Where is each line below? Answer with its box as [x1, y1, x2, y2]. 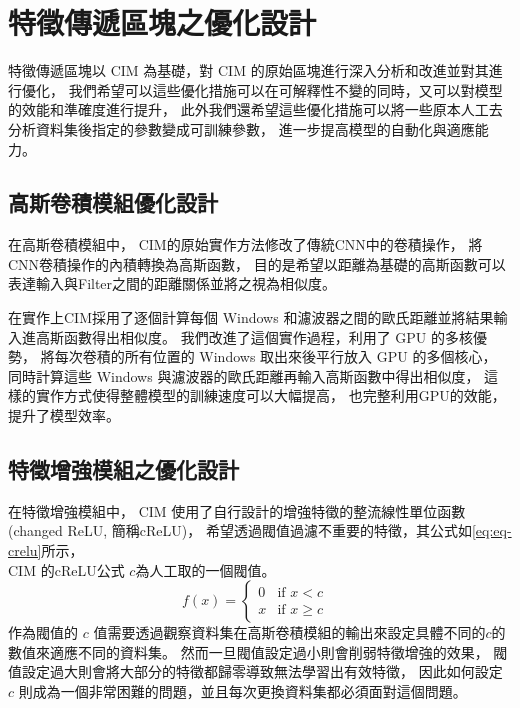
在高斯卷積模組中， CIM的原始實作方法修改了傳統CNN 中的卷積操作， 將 [8, 234, 483, 255]
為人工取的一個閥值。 [135, 559, 276, 580]
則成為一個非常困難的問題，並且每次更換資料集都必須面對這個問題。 [18, 681, 467, 701]
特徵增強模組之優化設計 [8, 454, 239, 485]
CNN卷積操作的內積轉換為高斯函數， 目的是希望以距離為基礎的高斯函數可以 [8, 253, 506, 274]
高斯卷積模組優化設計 [8, 187, 218, 218]
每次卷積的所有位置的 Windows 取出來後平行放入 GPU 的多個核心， [54, 346, 497, 367]
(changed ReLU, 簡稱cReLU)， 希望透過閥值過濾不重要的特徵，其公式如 [8, 520, 472, 541]
